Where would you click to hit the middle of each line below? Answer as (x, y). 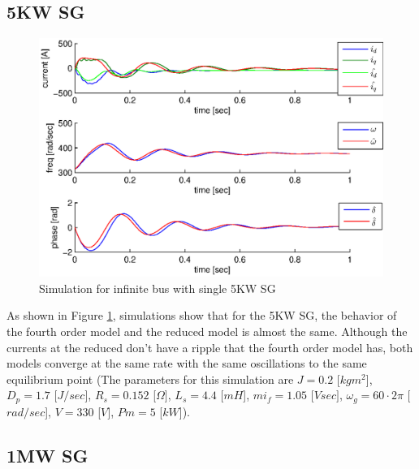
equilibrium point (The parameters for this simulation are (150, 379)
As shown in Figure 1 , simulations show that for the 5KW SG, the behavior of (202, 315)
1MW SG (48, 455)
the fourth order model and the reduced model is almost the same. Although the (207, 331)
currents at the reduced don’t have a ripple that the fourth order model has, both (210, 347)
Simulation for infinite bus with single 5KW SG (158, 288)
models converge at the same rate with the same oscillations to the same (187, 363)
